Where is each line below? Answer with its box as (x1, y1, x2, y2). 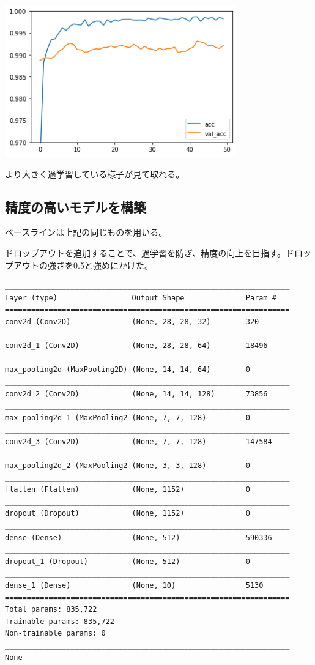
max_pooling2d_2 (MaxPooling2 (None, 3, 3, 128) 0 (5, 461, 250, 470)
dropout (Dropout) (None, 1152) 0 (5, 509, 250, 518)
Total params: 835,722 (5, 605, 97, 614)
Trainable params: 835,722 (5, 617, 114, 626)
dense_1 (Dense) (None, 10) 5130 (5, 581, 264, 590)
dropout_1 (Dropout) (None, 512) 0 (5, 557, 250, 566)
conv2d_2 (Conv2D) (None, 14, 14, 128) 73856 (5, 389, 268, 398)
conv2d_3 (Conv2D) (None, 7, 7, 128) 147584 (5, 437, 272, 446)
